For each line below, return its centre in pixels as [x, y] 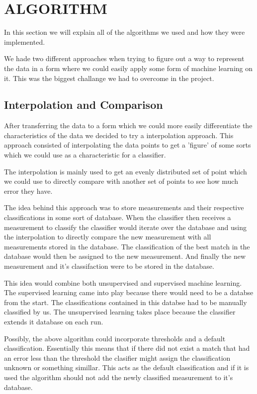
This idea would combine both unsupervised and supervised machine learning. [123, 282]
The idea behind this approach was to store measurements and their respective [124, 207]
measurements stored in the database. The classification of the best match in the [127, 246]
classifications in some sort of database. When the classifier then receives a [118, 217]
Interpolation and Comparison [84, 105]
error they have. [28, 191]
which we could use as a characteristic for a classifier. [85, 155]
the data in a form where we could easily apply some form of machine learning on [128, 68]
